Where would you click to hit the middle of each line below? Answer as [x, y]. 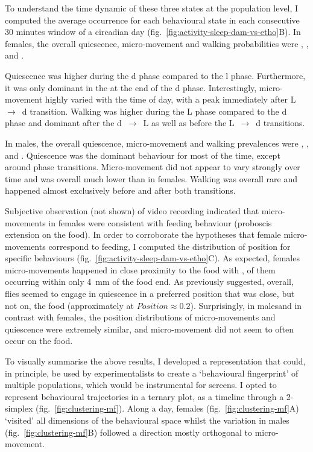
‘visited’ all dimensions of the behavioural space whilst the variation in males [147, 420]
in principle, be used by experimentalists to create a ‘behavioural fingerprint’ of [152, 373]
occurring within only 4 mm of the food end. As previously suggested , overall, [149, 282]
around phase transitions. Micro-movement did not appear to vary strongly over [153, 167]
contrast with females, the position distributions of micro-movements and [140, 317]
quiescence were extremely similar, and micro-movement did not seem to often [150, 329]
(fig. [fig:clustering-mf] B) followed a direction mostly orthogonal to [129, 432]
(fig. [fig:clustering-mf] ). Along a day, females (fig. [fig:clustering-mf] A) [167, 408]
